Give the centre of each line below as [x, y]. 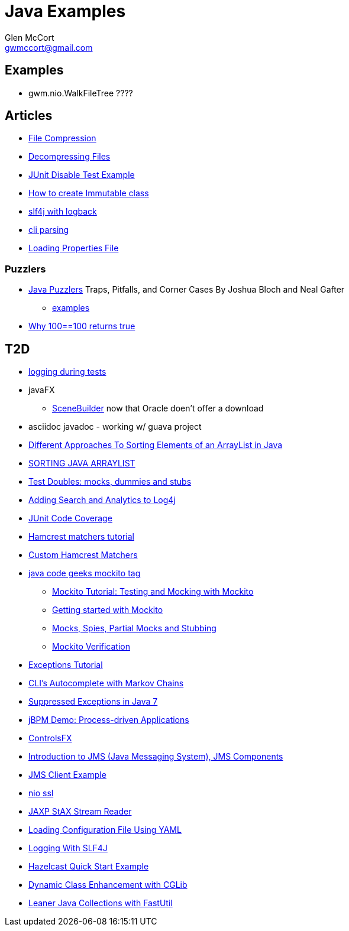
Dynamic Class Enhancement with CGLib [108, 885]
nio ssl [41, 793]
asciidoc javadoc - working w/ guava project [115, 427]
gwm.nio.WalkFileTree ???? [81, 93]
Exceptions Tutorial [66, 665]
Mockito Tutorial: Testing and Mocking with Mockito [153, 592]
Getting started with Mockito [108, 610]
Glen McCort [30, 37]
